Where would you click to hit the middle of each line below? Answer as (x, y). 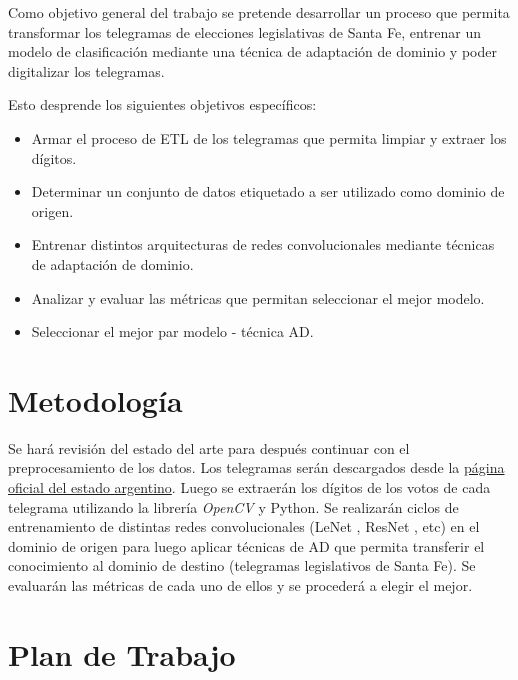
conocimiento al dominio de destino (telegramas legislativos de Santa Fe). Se (242, 565)
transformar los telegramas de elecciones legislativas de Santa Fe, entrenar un (244, 31)
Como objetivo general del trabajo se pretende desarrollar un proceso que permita (259, 12)
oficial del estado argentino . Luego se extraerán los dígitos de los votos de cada (249, 487)
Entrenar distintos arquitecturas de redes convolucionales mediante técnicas (263, 244)
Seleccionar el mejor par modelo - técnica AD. (172, 331)
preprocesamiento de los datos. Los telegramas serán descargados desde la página (256, 467)
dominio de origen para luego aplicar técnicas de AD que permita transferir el (246, 545)
